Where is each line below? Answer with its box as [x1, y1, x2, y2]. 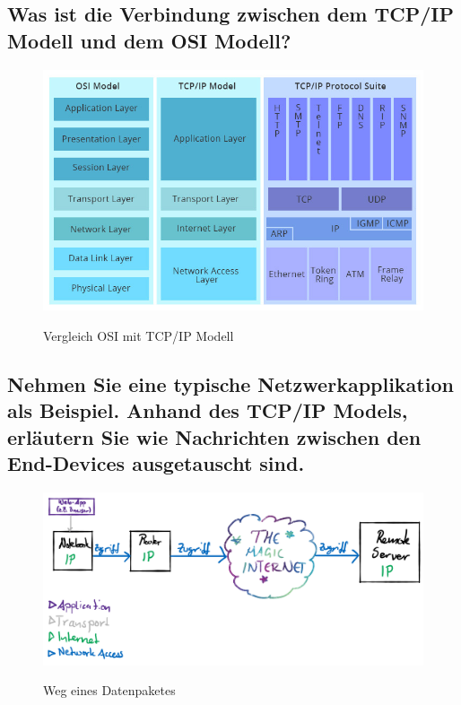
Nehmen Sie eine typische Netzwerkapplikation [7, 370, 454, 397]
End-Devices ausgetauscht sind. [7, 449, 305, 477]
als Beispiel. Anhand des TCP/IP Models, [7, 396, 408, 424]
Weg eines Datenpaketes [43, 681, 176, 700]
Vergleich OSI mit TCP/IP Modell [43, 326, 234, 344]
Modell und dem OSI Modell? [7, 26, 291, 54]
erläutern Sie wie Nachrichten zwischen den [7, 422, 422, 450]
